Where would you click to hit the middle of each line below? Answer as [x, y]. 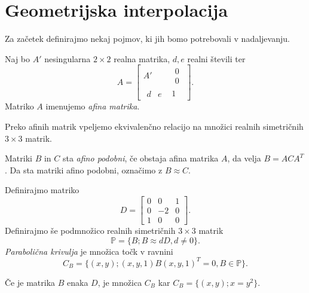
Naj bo [18, 58]
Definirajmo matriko [42, 190]
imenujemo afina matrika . [93, 106]
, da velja [244, 158]
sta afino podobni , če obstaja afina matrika [140, 158]
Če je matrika [30, 282]
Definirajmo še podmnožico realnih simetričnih [90, 231]
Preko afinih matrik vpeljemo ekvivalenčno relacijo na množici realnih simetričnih [154, 126]
